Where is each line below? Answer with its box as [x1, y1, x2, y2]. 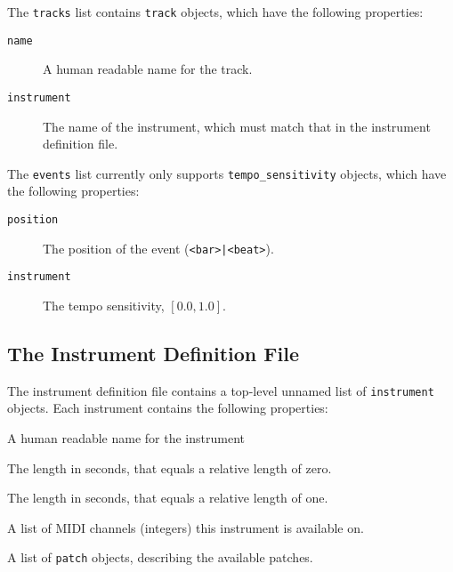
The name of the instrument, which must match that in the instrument [43, 117, 431, 135]
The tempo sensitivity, [43, 295, 165, 314]
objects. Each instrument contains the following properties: [7, 399, 328, 417]
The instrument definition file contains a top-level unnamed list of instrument [7, 381, 434, 399]
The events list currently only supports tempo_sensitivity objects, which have [7, 164, 447, 182]
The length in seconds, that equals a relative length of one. [7, 488, 328, 507]
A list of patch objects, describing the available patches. [7, 548, 313, 567]
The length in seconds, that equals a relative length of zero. [7, 458, 332, 477]
